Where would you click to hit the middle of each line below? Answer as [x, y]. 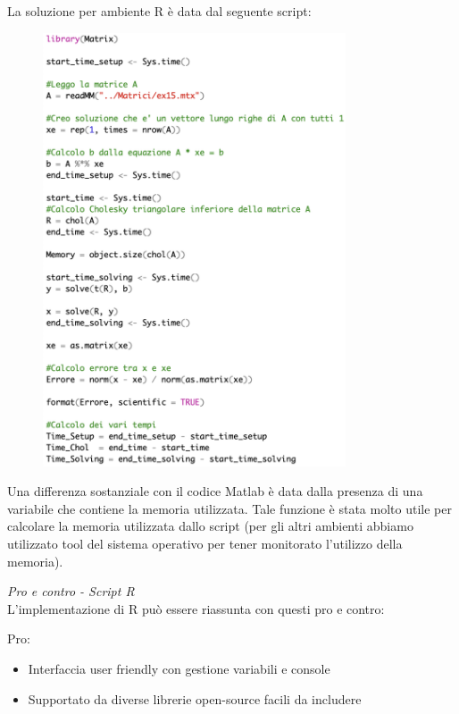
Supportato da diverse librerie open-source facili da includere [195, 698]
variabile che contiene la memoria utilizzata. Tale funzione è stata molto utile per [229, 508]
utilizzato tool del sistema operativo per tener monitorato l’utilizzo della [205, 544]
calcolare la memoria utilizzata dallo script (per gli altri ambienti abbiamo [210, 526]
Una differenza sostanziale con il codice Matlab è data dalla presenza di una [215, 491]
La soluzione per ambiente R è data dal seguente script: [159, 11]
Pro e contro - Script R [71, 591]
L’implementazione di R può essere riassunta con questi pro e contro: [196, 608]
